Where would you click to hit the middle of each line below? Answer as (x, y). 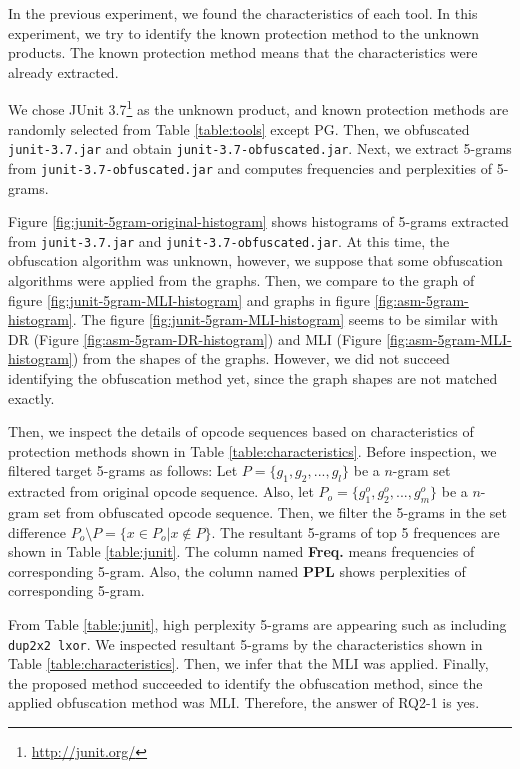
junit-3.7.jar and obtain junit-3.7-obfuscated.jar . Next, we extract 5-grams (260, 148)
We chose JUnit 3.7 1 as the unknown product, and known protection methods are (258, 108)
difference (37, 531)
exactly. (31, 397)
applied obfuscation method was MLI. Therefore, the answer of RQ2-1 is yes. (244, 702)
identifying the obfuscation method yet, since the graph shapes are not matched (253, 378)
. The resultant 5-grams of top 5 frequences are (355, 531)
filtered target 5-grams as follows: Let (123, 470)
